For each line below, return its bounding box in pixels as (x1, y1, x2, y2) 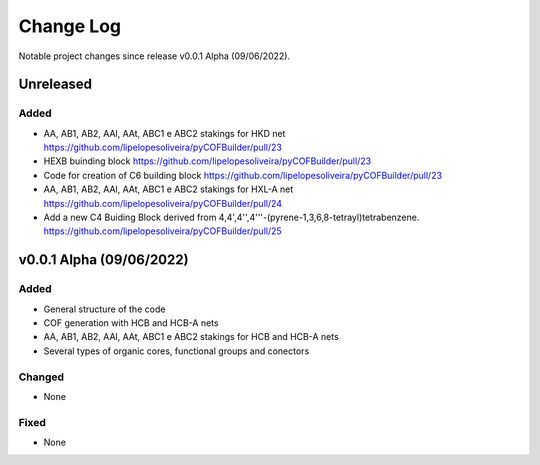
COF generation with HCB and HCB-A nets (43, 316, 219, 329)
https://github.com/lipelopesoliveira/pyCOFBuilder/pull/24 (43, 197, 283, 209)
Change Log (18, 15, 122, 37)
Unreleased (18, 76, 93, 93)
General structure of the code (43, 303, 166, 315)
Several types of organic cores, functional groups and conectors (43, 345, 310, 357)
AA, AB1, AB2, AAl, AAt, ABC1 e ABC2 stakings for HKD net (43, 127, 286, 139)
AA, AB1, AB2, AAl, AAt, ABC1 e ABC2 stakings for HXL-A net (43, 183, 294, 195)
